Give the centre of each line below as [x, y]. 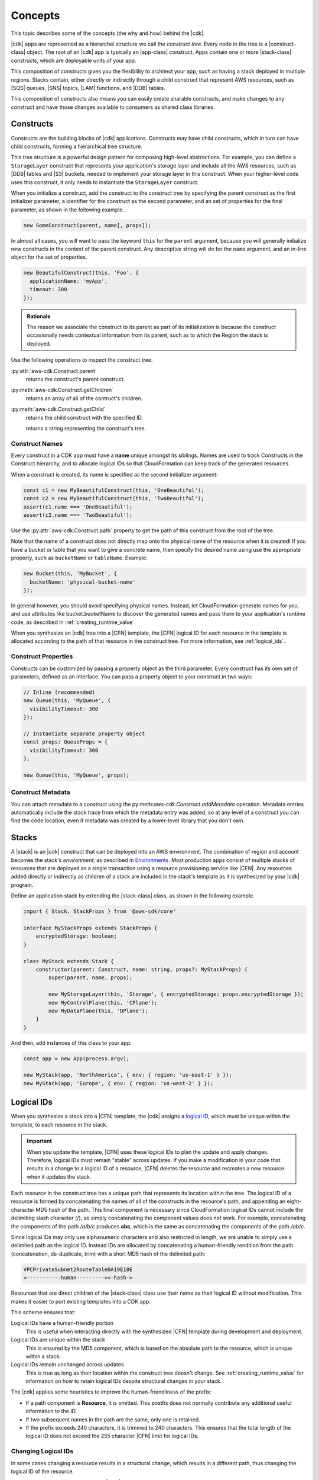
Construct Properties [42, 657]
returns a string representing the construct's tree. [86, 428]
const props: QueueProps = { [66, 742]
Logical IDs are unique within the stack [58, 1340]
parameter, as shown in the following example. [67, 210]
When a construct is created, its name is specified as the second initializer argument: [114, 474]
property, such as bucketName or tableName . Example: [79, 558]
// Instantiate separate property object [84, 733]
